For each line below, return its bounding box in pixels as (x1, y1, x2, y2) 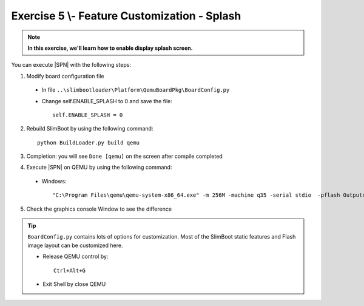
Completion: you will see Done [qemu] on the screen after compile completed (26, 152, 223, 160)
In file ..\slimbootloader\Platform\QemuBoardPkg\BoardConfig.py (41, 86, 230, 93)
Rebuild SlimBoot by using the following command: (26, 125, 153, 132)
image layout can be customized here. (27, 242, 123, 249)
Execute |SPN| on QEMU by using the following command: (26, 164, 172, 171)
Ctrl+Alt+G (53, 267, 86, 274)
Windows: (41, 177, 67, 185)
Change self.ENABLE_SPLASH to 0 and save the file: (41, 97, 173, 104)
